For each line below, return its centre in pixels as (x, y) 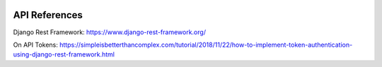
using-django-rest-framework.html (64, 54)
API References (48, 15)
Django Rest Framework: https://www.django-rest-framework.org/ (110, 32)
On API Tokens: (35, 45)
